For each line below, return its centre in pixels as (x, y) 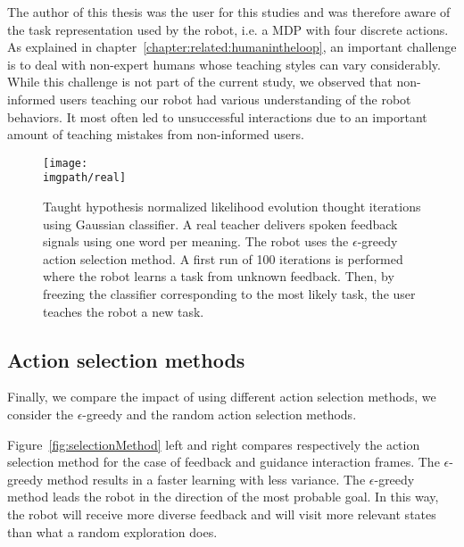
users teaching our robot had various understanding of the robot (235, 99)
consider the (41, 414)
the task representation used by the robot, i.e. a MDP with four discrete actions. (228, 29)
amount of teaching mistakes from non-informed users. (156, 134)
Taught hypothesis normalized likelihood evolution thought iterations (232, 207)
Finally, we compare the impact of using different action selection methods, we (222, 397)
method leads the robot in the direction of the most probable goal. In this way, (223, 497)
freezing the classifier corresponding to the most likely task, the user (229, 294)
